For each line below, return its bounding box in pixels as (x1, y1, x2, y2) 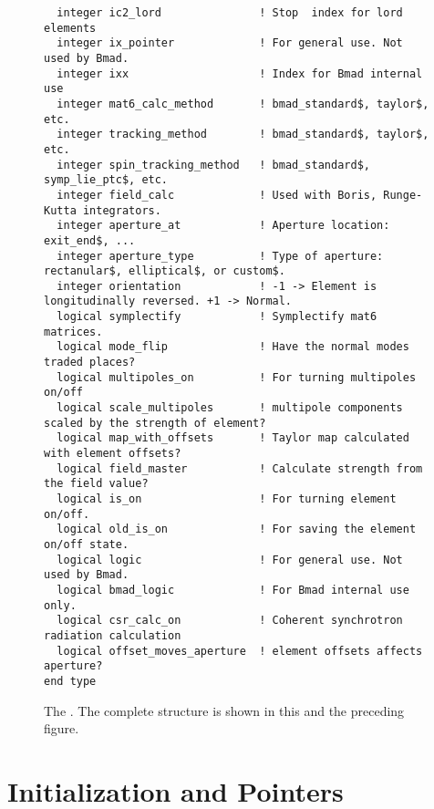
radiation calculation (44, 628, 181, 642)
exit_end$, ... (44, 233, 136, 247)
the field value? (44, 477, 149, 491)
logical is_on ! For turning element (57, 493, 397, 505)
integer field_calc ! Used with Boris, (57, 188, 377, 202)
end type (44, 674, 97, 688)
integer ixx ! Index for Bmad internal (57, 67, 423, 80)
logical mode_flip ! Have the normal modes (57, 340, 409, 354)
